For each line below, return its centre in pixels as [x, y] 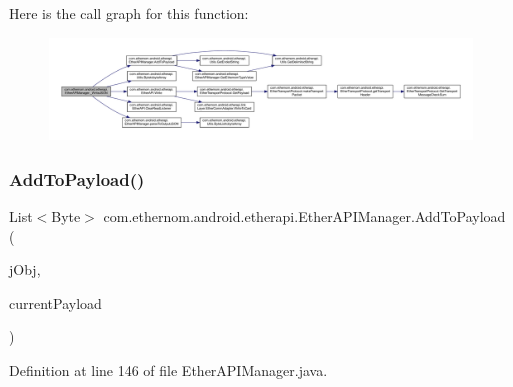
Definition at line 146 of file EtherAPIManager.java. [168, 370]
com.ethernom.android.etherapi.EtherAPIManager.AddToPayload [304, 216]
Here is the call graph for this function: [129, 13]
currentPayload [55, 302]
